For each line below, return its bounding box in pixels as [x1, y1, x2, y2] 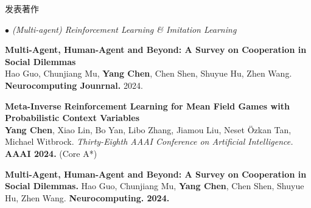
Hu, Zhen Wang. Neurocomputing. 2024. [5, 191, 170, 204]
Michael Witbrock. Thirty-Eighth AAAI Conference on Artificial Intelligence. [5, 135, 293, 148]
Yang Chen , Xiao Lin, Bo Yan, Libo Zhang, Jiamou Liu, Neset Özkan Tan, [5, 123, 292, 136]
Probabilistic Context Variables [5, 111, 140, 124]
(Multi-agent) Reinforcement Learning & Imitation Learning [12, 23, 237, 35]
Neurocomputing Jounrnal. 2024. [5, 78, 143, 91]
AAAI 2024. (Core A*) [5, 147, 97, 159]
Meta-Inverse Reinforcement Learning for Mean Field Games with [5, 99, 290, 112]
